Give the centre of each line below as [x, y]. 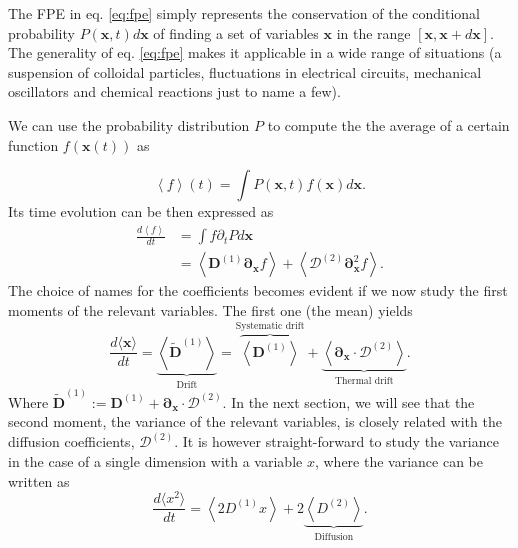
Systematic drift [270, 325]
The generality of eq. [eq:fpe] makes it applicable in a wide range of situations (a [255, 52]
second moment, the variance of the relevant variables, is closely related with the [255, 421]
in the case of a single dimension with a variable [155, 461]
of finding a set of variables [236, 32]
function [33, 144]
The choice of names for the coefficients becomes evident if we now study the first [258, 290]
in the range [373, 32]
